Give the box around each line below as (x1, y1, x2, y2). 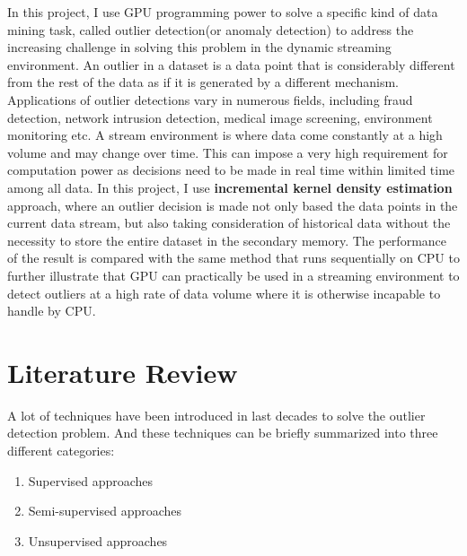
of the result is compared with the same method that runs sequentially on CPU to (7, 248, 460, 267)
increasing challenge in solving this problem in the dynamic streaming (7, 38, 392, 56)
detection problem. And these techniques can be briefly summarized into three (7, 423, 438, 442)
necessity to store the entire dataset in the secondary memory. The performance (7, 230, 447, 249)
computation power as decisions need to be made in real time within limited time (7, 161, 455, 179)
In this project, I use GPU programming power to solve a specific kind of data (7, 3, 438, 21)
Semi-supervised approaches (28, 501, 182, 520)
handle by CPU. (7, 301, 96, 320)
